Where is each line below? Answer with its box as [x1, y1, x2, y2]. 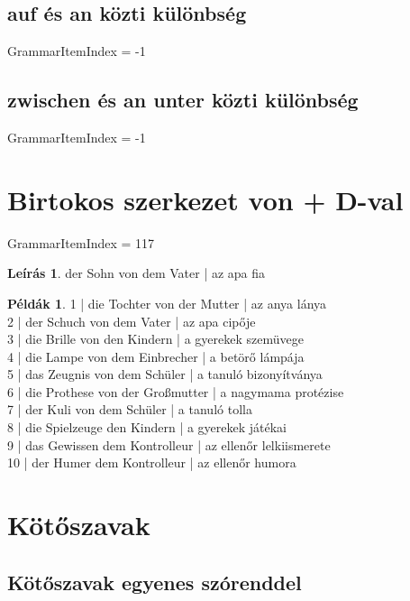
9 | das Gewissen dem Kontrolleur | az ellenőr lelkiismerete [7, 435, 331, 454]
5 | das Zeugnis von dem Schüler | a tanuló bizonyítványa [7, 365, 323, 384]
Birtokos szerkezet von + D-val [7, 180, 404, 217]
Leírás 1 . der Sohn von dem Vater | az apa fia [7, 264, 266, 282]
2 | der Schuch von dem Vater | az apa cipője [7, 311, 256, 330]
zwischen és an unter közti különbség [7, 86, 359, 114]
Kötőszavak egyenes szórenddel [7, 568, 302, 596]
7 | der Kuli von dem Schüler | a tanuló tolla [7, 400, 252, 419]
